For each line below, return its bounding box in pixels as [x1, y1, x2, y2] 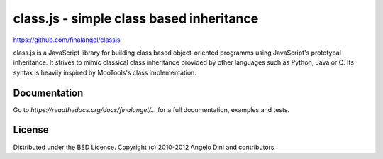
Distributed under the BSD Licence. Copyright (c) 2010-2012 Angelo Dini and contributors [13, 143, 274, 151]
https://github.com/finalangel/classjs [13, 35, 121, 44]
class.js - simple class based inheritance [13, 11, 259, 26]
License [13, 124, 49, 136]
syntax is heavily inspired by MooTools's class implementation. [13, 68, 196, 77]
